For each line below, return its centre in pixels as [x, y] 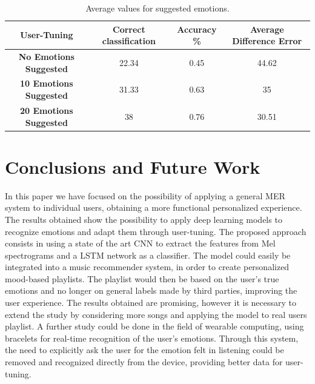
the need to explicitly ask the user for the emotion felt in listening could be [144, 350]
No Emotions [46, 57]
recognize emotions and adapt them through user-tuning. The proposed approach [156, 231]
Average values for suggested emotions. [157, 8]
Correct [129, 29]
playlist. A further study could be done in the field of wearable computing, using [154, 326]
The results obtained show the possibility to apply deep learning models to [144, 219]
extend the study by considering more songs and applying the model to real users [156, 314]
